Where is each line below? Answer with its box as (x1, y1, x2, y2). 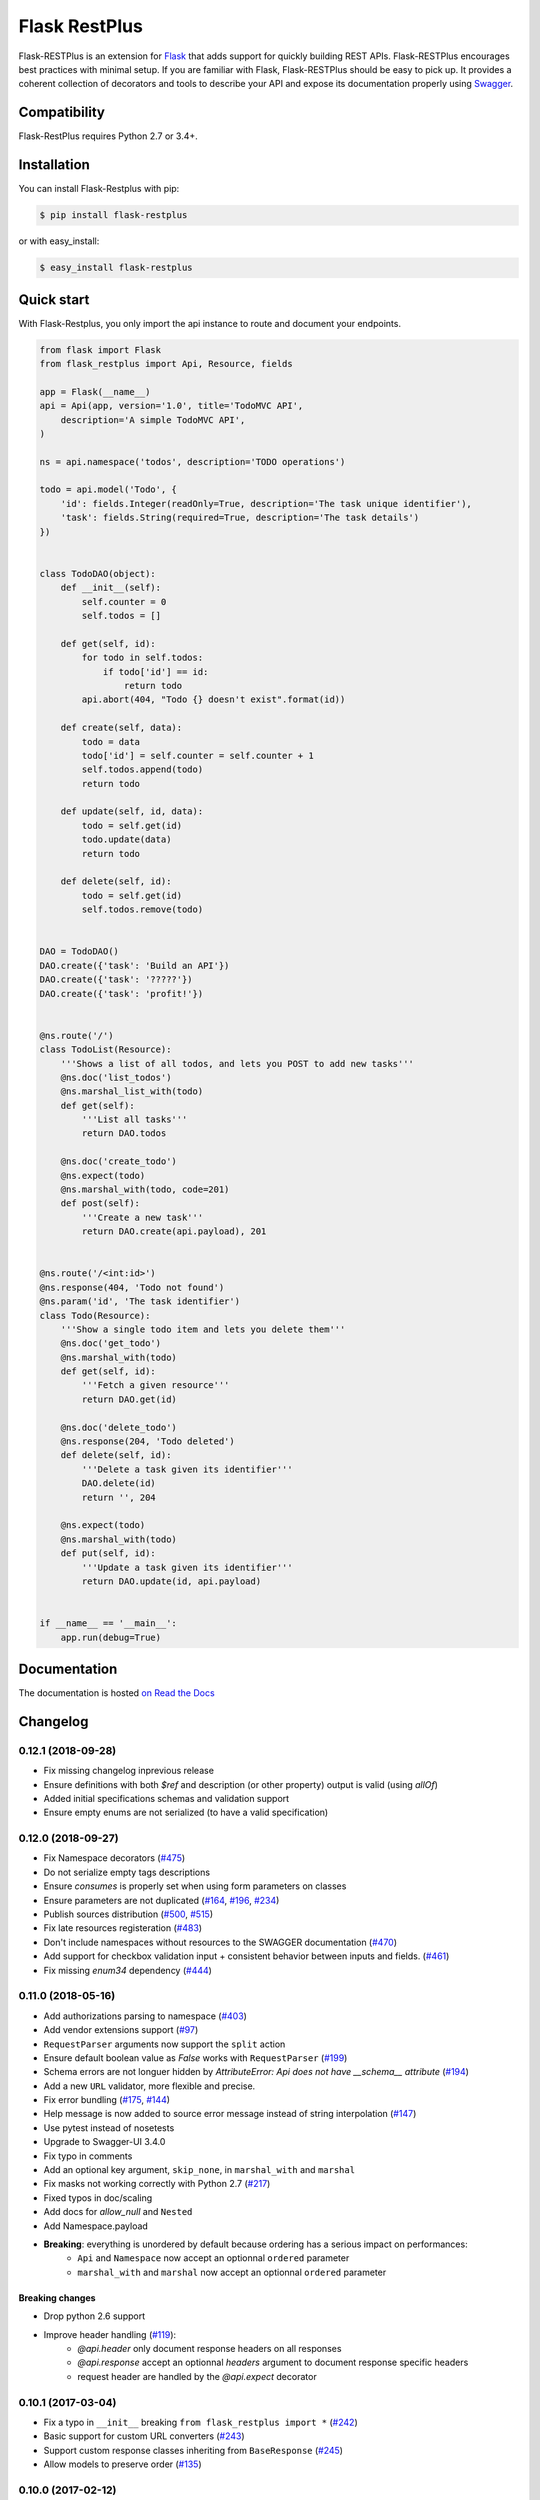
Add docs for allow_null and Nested (43, 2206, 193, 2218)
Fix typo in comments (43, 2150, 133, 2162)
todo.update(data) (81, 834, 172, 845)
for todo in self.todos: (81, 652, 204, 664)
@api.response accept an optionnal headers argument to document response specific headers (77, 2356, 469, 2369)
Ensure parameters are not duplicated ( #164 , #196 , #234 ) (43, 1894, 280, 1906)
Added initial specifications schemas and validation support (43, 1792, 290, 1804)
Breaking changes (18, 2291, 96, 2304)
